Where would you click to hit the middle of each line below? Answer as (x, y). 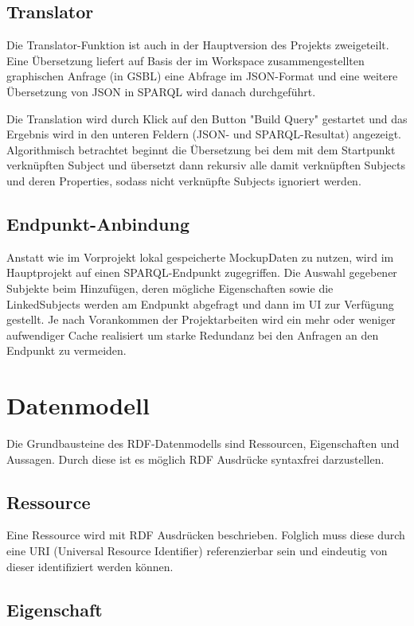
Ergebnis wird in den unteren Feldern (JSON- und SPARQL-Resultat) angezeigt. (204, 134)
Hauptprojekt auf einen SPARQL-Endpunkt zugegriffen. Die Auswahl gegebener (202, 272)
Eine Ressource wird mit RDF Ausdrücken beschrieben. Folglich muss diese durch (206, 535)
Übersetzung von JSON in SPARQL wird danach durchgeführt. (161, 91)
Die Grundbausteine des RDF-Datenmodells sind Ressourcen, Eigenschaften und (203, 443)
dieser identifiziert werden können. (90, 566)
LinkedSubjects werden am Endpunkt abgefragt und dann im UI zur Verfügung (200, 303)
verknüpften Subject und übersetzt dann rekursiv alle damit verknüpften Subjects (206, 165)
